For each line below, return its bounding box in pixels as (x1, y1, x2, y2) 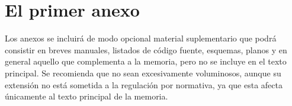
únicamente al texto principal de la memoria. (5, 90, 168, 102)
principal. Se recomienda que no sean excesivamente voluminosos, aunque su (5, 66, 281, 79)
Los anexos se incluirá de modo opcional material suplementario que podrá (5, 32, 277, 44)
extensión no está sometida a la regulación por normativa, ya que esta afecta (5, 78, 283, 91)
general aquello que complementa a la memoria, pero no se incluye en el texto (5, 55, 287, 68)
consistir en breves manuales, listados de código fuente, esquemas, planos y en (5, 43, 287, 56)
